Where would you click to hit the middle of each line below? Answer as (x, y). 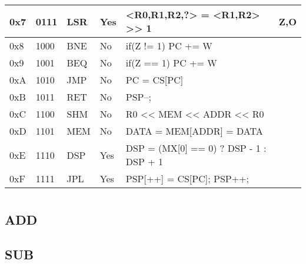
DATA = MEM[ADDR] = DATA (194, 131)
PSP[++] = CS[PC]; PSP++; (187, 178)
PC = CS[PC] (154, 80)
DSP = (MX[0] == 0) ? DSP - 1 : (196, 148)
